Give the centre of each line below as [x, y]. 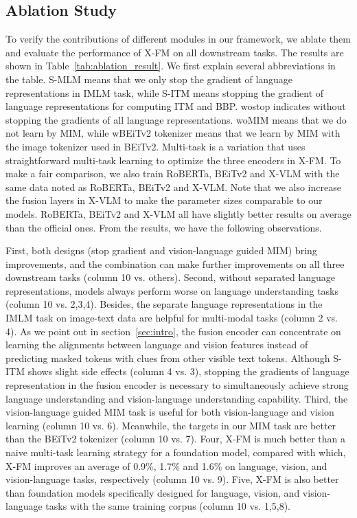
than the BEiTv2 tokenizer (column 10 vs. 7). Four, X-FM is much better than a [175, 439]
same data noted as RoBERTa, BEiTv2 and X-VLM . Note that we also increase [173, 187]
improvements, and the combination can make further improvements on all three [175, 263]
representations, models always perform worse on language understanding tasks [172, 290]
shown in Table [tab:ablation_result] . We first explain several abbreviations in [171, 66]
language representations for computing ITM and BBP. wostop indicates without [176, 106]
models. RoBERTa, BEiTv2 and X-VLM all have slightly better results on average [178, 213]
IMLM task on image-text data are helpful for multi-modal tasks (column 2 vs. [172, 318]
